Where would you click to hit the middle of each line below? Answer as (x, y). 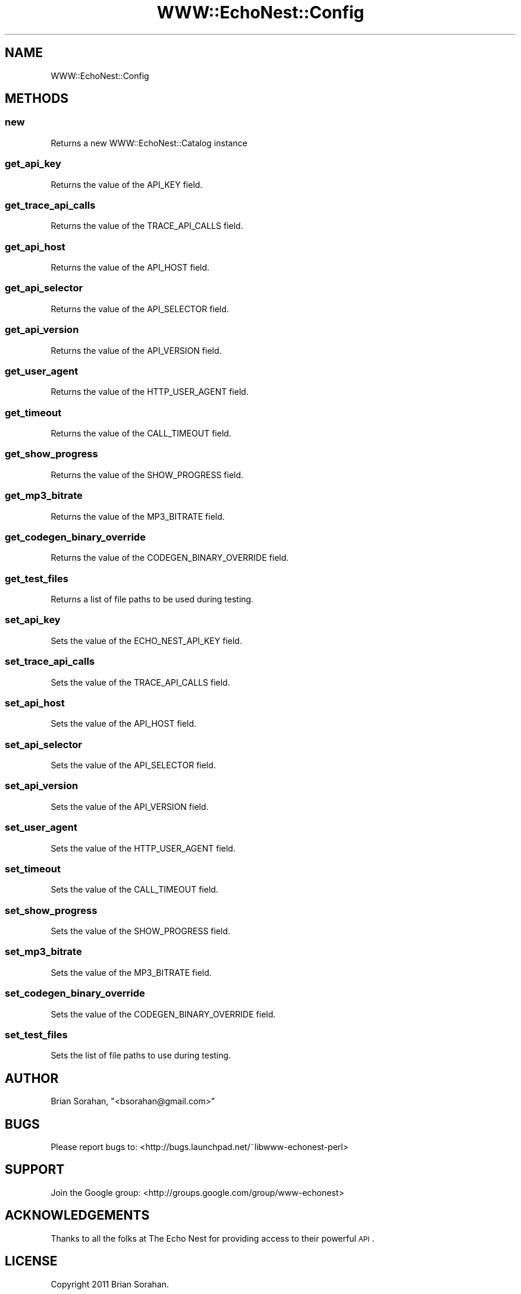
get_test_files (37, 578)
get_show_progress (51, 454)
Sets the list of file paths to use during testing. (141, 1056)
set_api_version (42, 786)
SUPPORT (35, 1170)
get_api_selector (44, 288)
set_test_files (36, 1034)
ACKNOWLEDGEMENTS (77, 1216)
